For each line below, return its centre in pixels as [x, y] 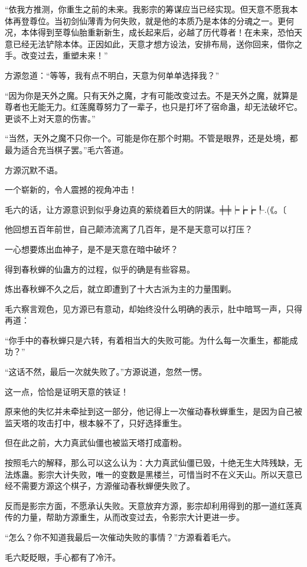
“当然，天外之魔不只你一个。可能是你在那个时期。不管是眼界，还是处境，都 [151, 138]
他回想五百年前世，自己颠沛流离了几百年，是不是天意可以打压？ [129, 229]
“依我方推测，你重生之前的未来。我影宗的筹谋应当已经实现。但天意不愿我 [147, 9]
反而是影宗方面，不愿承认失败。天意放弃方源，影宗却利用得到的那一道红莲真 [153, 505]
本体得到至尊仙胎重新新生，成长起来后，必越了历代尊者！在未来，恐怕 [157, 32]
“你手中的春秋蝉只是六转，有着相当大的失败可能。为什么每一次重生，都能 [147, 340]
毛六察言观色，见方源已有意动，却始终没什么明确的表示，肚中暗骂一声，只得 [153, 308]
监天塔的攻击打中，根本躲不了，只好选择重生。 [96, 422]
